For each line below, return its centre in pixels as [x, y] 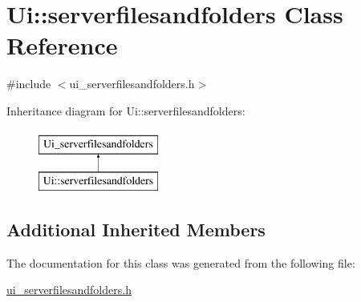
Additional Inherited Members [136, 230]
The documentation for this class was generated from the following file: [181, 262]
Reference [62, 45]
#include [29, 84]
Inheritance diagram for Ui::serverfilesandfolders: [126, 110]
